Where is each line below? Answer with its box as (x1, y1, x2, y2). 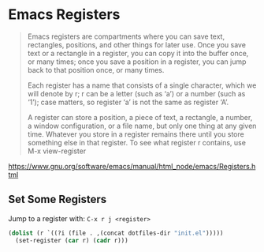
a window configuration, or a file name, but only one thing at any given (27, 121, 257, 130)
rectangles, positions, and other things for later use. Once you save (27, 39, 247, 49)
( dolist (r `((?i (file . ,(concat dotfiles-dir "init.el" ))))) (8, 229, 224, 237)
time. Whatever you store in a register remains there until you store (27, 129, 244, 139)
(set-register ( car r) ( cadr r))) (15, 236, 128, 244)
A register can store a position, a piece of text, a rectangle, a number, (27, 112, 253, 122)
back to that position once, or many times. (27, 65, 165, 74)
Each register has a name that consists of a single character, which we (27, 81, 257, 90)
